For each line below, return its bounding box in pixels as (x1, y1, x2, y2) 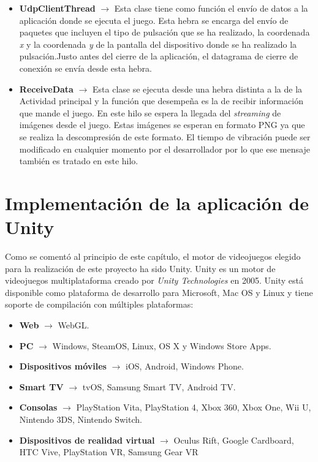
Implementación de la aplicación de (5, 190, 309, 215)
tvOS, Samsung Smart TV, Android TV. (82, 380, 236, 393)
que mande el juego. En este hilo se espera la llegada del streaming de (19, 106, 281, 119)
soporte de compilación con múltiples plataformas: (5, 298, 194, 311)
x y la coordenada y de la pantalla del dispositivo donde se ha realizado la (19, 37, 297, 50)
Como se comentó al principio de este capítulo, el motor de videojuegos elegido (5, 250, 301, 263)
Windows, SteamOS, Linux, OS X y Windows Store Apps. (52, 339, 271, 352)
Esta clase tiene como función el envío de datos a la (114, 2, 308, 14)
